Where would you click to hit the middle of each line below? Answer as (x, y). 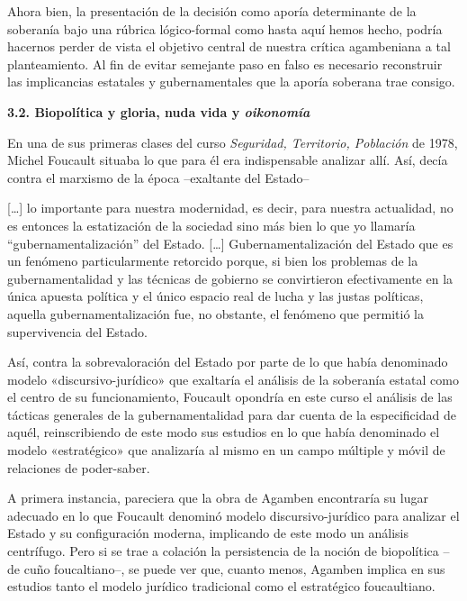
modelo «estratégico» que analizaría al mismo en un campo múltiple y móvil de (226, 450)
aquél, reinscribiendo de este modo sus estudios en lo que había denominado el (224, 432)
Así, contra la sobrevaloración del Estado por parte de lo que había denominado (228, 362)
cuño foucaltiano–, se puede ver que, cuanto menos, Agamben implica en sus (234, 568)
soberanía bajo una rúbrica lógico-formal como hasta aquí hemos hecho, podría (225, 28)
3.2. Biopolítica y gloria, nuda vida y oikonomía (159, 111)
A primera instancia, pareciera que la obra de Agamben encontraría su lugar (218, 498)
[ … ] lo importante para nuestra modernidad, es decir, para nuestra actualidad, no (230, 208)
